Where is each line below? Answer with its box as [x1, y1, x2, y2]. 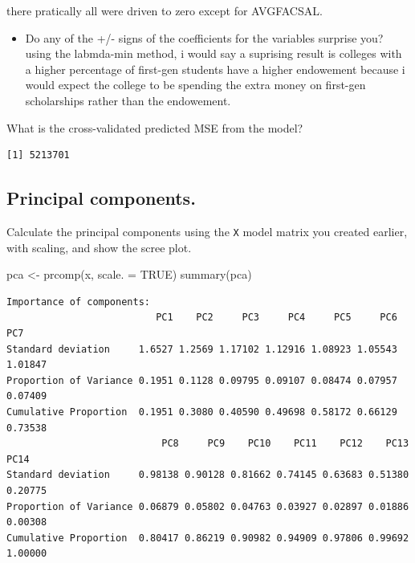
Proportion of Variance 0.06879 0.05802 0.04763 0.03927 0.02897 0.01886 [6, 500, 409, 512]
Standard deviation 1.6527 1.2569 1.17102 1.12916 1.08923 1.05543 [6, 343, 397, 355]
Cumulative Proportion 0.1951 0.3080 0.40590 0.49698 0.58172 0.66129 [6, 406, 397, 418]
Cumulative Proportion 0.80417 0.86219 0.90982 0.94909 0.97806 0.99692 [6, 532, 409, 544]
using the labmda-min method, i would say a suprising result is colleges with [25, 45, 402, 62]
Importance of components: [6, 296, 150, 308]
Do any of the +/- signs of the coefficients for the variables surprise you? [25, 29, 384, 46]
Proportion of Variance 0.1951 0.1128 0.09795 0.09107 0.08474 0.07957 [6, 374, 397, 386]
